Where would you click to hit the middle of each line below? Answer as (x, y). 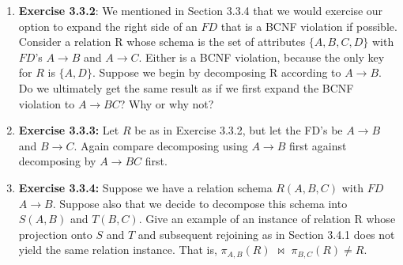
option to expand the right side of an (108, 26)
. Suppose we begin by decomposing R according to (217, 72)
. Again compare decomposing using (161, 145)
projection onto (55, 234)
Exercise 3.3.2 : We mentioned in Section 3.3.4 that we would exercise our (201, 10)
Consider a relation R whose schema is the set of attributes (162, 42)
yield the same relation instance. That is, (118, 250)
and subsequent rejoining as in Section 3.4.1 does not (266, 234)
